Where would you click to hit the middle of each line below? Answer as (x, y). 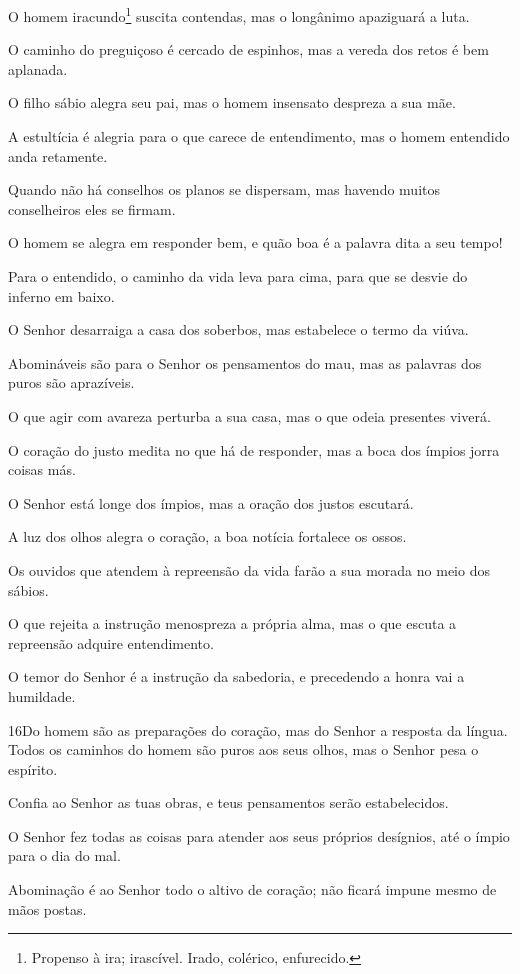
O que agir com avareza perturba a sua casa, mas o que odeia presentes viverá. (249, 415)
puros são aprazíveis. (71, 382)
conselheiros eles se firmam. (92, 208)
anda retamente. (58, 155)
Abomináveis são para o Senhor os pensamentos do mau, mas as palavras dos (245, 362)
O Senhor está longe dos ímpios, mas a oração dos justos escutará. (211, 502)
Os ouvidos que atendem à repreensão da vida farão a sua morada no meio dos (249, 569)
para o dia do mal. (64, 855)
